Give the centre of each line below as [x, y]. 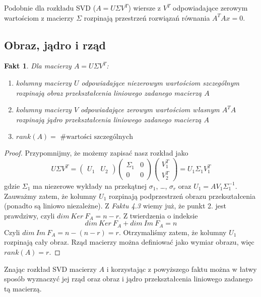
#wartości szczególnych [96, 137]
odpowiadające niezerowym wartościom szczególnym [160, 82]
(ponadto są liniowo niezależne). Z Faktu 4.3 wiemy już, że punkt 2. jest [115, 206]
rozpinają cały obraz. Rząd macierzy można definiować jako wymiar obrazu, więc [129, 242]
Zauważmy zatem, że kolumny [50, 196]
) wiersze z [145, 8]
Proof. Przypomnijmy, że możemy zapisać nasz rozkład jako [96, 153]
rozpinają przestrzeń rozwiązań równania [147, 17]
